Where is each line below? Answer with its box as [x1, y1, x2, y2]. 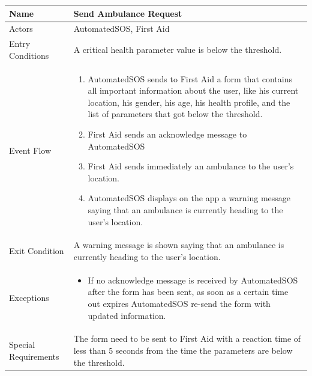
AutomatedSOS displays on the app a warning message [88, 192, 291, 204]
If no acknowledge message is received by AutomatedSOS [88, 273, 298, 286]
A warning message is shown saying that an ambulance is [73, 238, 284, 251]
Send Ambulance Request [73, 7, 182, 19]
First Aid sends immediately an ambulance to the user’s [88, 160, 294, 172]
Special [9, 338, 35, 351]
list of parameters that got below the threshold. [88, 108, 263, 120]
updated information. [88, 309, 166, 321]
